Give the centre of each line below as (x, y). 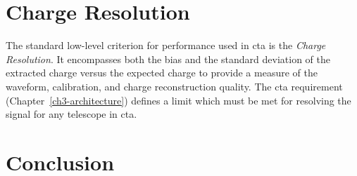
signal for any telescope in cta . (71, 114)
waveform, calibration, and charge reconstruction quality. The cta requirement (174, 86)
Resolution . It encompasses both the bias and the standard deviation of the (168, 59)
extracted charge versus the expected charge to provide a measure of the (162, 73)
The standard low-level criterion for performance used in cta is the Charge (166, 45)
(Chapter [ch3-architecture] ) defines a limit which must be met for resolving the (178, 100)
